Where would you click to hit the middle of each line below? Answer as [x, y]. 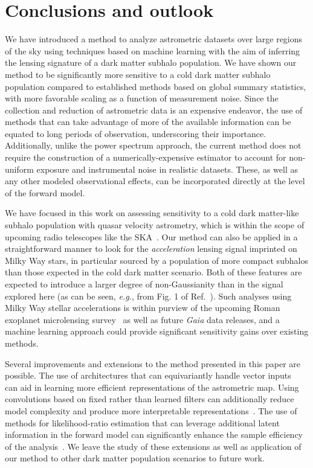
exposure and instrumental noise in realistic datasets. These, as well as [167, 169]
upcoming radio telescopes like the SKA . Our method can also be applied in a [151, 236]
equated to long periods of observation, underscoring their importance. [136, 133]
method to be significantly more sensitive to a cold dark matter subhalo [138, 74]
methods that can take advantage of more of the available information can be [148, 122]
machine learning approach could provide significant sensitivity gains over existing [157, 331]
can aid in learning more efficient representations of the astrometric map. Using [152, 387]
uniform [19, 169]
